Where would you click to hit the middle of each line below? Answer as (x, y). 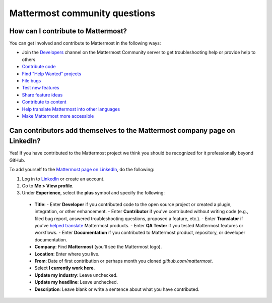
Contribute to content (44, 102)
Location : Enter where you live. (67, 254)
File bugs (31, 81)
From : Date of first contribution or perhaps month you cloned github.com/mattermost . (124, 261)
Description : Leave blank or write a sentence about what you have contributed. (117, 289)
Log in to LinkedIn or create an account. (63, 179)
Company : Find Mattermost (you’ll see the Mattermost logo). (98, 247)
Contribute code (39, 67)
